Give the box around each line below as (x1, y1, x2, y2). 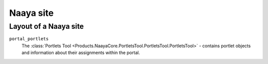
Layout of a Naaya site (9, 22, 84, 31)
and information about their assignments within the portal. (21, 50, 140, 56)
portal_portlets (9, 36, 49, 42)
